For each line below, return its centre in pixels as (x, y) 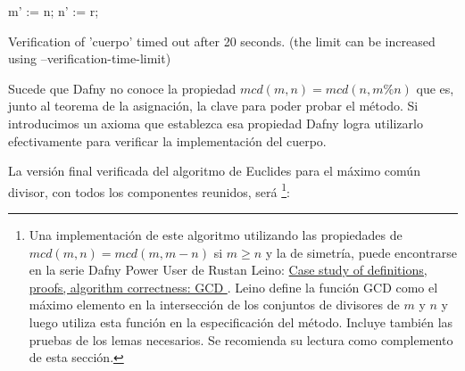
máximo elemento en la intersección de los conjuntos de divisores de (214, 305)
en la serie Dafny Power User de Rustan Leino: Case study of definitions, (228, 270)
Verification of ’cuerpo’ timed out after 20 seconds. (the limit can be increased (222, 41)
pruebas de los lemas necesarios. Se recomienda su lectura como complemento (241, 339)
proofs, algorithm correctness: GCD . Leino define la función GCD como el (233, 287)
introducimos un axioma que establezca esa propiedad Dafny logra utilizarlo (216, 123)
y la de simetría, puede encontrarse (361, 252)
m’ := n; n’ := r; (54, 11)
